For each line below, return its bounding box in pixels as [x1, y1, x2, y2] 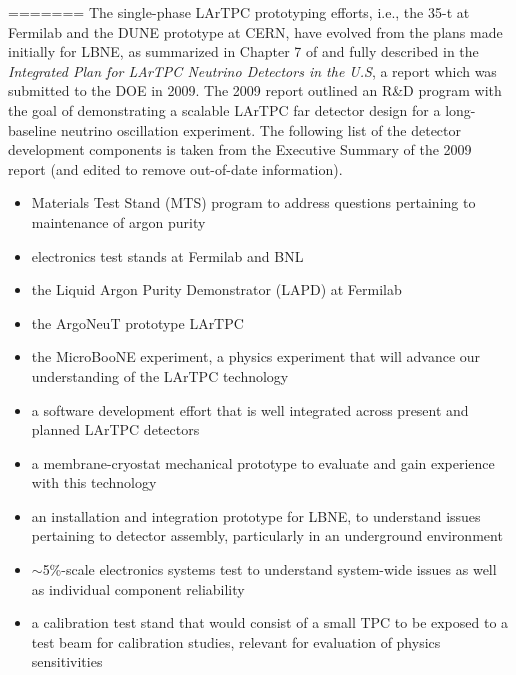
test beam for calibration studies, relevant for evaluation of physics [31, 631, 441, 652]
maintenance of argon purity [31, 211, 206, 232]
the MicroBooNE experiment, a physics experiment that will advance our [31, 346, 481, 367]
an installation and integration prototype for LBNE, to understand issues [31, 505, 481, 526]
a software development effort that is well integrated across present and [31, 399, 469, 420]
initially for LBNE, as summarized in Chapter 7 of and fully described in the [8, 41, 479, 62]
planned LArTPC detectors [31, 419, 200, 440]
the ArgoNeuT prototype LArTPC [31, 312, 244, 333]
